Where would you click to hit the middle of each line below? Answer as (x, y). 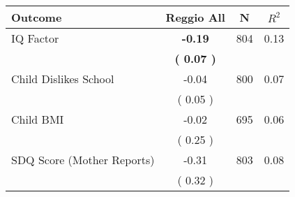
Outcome (37, 17)
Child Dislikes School (63, 79)
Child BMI (38, 119)
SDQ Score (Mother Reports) (83, 160)
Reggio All (195, 17)
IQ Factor (35, 38)
